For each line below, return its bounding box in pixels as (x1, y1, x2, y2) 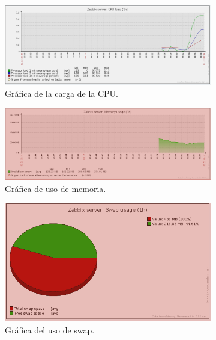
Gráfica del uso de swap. (5, 324, 95, 336)
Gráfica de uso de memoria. (5, 182, 106, 194)
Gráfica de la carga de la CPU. (5, 87, 118, 99)
